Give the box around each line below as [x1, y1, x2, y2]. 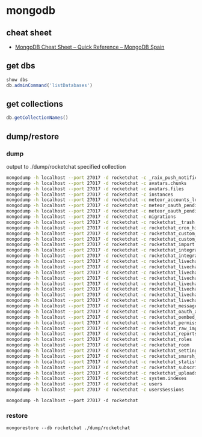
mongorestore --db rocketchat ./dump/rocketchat [6, 425, 130, 431]
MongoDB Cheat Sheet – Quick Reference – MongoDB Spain [14, 43, 165, 50]
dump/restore [6, 131, 60, 142]
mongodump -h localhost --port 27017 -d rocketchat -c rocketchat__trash [6, 219, 195, 225]
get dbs [6, 61, 35, 71]
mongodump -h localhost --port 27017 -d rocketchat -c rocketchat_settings [6, 348, 200, 354]
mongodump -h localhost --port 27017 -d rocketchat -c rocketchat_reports [6, 331, 198, 337]
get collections [6, 98, 64, 109]
